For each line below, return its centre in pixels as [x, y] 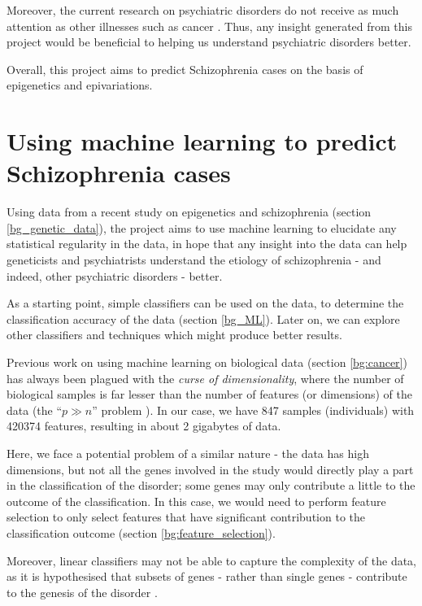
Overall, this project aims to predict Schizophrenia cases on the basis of [185, 69]
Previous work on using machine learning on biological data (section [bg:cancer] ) [207, 362]
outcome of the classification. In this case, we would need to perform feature [196, 501]
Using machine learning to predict [202, 141]
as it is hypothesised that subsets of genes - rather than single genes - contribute [207, 576]
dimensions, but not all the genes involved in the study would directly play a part [210, 469]
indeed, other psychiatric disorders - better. [115, 275]
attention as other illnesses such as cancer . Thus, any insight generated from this [209, 26]
